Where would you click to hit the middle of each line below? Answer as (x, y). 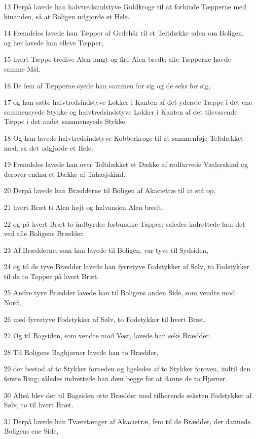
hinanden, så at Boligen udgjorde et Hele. (67, 16)
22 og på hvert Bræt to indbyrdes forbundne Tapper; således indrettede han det (125, 223)
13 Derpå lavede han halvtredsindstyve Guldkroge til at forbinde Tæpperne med (125, 6)
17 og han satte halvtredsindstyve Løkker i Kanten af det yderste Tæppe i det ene (128, 102)
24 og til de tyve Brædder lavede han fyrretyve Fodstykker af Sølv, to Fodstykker (127, 266)
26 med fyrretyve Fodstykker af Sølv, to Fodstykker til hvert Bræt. (105, 319)
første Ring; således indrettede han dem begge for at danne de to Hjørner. (116, 379)
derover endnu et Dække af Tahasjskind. (65, 174)
